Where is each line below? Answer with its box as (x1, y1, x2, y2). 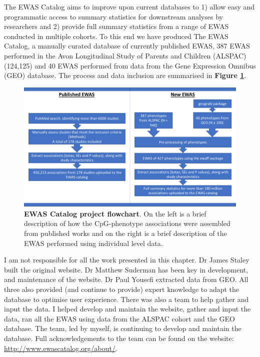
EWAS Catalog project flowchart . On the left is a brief (24, 208, 206, 218)
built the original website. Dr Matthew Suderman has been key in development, (4, 264, 248, 274)
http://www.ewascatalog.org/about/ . (4, 342, 117, 353)
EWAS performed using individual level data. (24, 237, 163, 248)
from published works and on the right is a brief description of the (24, 228, 227, 238)
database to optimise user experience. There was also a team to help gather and (4, 293, 249, 304)
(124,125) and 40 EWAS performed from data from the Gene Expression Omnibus (4, 60, 256, 70)
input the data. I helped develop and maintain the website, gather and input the (4, 303, 251, 314)
